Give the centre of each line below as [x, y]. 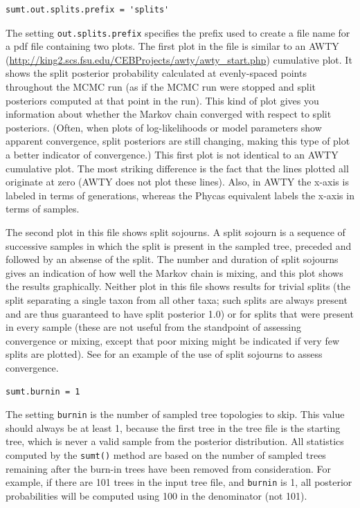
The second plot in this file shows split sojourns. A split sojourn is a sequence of [175, 232]
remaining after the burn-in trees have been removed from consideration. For [169, 468]
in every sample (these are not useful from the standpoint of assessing [153, 327]
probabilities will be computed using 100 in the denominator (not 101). [156, 495]
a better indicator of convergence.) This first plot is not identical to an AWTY [172, 154]
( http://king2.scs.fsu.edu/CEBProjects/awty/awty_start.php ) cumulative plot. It [179, 59]
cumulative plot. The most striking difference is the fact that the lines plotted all [177, 168]
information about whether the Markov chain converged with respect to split [169, 114]
